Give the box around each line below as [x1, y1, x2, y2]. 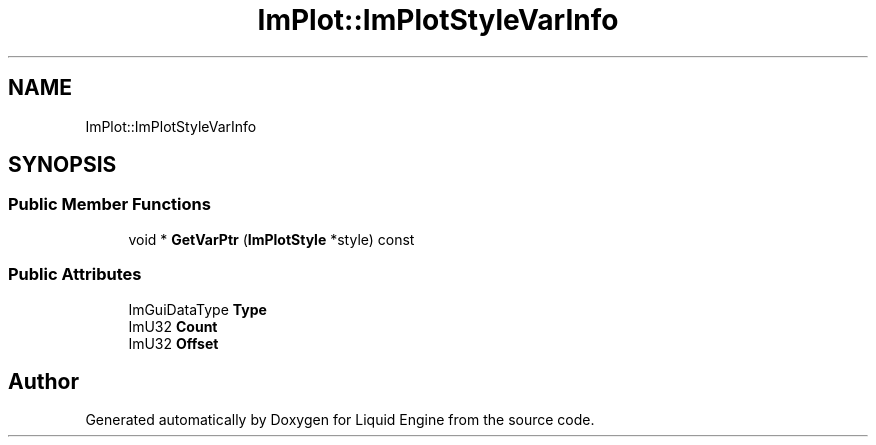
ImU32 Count [128, 317, 218, 335]
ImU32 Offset [128, 334, 219, 352]
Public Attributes [8, 264, 142, 285]
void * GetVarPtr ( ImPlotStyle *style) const [128, 230, 415, 248]
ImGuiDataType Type [128, 300, 267, 318]
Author [8, 368, 79, 394]
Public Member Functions [8, 194, 211, 215]
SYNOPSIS [8, 152, 117, 178]
